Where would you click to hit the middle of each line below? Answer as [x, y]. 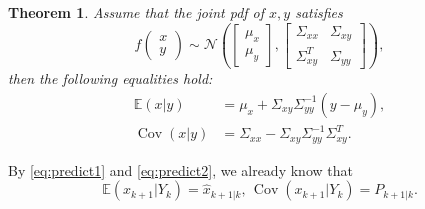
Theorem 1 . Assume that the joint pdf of [136, 12]
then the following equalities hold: [110, 78]
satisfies [319, 12]
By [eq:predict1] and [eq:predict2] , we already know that [180, 169]
